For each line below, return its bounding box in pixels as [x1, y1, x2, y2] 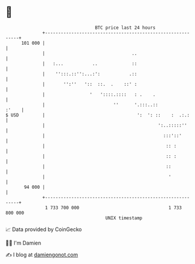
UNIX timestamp [105, 215, 143, 221]
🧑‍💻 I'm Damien [5, 239, 42, 246]
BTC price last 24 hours [95, 25, 156, 31]
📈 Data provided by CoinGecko [5, 226, 82, 233]
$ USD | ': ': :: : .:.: [5, 112, 190, 118]
